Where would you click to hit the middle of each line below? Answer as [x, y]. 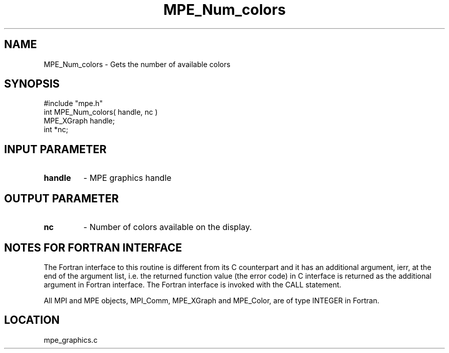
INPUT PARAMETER [55, 149]
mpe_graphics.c [71, 340]
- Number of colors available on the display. [168, 227]
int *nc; [56, 130]
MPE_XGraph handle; [79, 121]
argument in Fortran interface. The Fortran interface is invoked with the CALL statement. [192, 284]
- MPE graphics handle [127, 178]
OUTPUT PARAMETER [62, 198]
